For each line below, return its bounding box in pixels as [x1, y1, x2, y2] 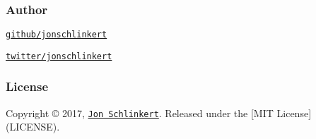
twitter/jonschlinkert [6, 51, 112, 61]
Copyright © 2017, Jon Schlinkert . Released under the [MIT [6, 105, 274, 120]
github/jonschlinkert [6, 30, 107, 40]
